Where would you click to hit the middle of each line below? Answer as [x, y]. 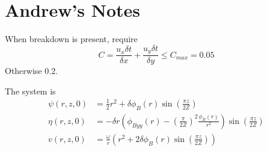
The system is [30, 91]
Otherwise [23, 71]
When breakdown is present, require [71, 39]
